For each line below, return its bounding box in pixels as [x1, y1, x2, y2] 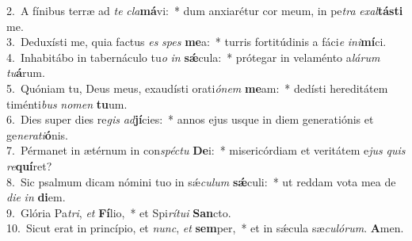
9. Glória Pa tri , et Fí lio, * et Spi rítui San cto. [6, 204, 231, 220]
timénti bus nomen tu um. [6, 95, 128, 112]
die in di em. [6, 189, 66, 205]
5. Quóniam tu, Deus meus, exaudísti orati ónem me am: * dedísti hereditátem [6, 79, 388, 96]
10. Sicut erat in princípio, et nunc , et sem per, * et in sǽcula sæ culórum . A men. [6, 220, 404, 236]
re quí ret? [6, 157, 52, 174]
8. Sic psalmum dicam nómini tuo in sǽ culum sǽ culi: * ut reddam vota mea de [6, 173, 396, 189]
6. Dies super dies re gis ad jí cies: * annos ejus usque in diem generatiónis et [6, 111, 374, 128]
